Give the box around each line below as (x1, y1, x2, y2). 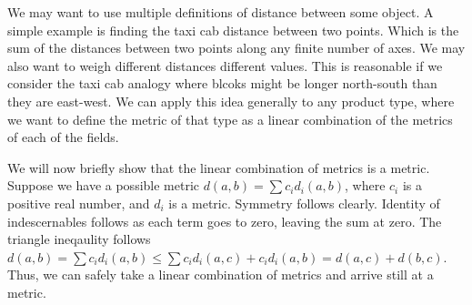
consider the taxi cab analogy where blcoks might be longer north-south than (7, 74, 437, 93)
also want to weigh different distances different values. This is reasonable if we (7, 56, 443, 75)
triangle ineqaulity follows (7, 229, 151, 249)
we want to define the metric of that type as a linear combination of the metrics (7, 109, 453, 128)
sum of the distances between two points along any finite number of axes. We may (7, 38, 466, 57)
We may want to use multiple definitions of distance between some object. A (7, 3, 434, 21)
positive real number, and (7, 193, 150, 212)
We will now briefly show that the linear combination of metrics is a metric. (7, 158, 430, 177)
